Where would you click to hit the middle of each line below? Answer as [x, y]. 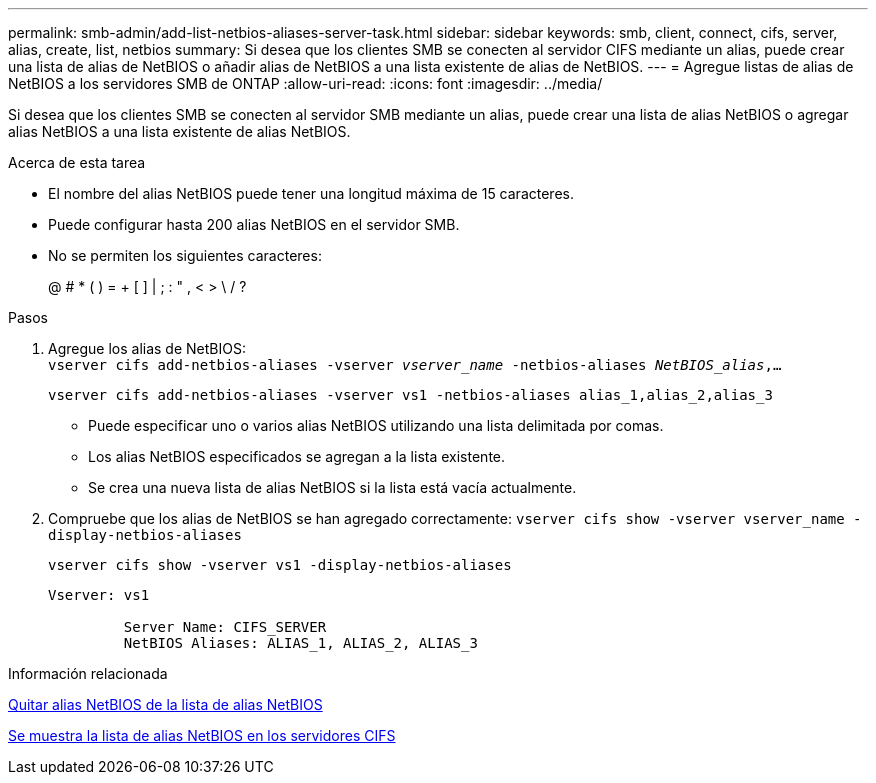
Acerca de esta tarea [77, 162]
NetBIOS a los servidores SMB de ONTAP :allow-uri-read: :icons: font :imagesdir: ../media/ [305, 83]
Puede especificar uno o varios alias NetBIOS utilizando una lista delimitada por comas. [376, 425]
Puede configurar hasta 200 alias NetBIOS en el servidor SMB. [254, 224]
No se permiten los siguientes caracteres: [185, 255]
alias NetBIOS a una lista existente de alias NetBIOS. [179, 131]
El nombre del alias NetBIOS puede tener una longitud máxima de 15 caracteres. [311, 193]
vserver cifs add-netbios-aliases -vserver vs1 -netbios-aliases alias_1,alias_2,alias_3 [410, 395]
